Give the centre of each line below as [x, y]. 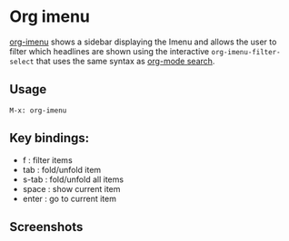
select [22, 62]
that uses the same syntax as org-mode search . [125, 61]
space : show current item [71, 188]
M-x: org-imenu [38, 111]
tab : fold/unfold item [62, 169]
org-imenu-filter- [246, 52]
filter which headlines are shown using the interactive [110, 51]
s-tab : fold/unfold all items [73, 179]
